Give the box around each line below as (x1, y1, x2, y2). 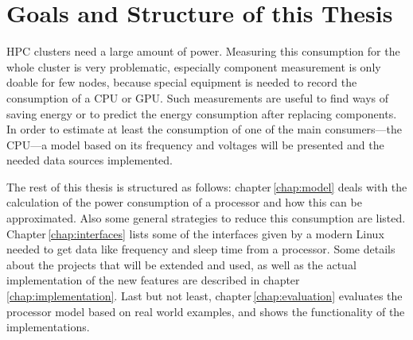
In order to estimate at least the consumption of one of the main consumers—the (6, 121, 403, 137)
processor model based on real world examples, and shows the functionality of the (6, 303, 405, 319)
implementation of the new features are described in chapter (6, 272, 300, 288)
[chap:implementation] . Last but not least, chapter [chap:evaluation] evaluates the (6, 288, 403, 304)
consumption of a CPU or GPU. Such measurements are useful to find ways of (6, 89, 389, 106)
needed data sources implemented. (6, 152, 173, 168)
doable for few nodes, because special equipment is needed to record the (6, 74, 357, 91)
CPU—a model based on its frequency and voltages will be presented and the (6, 136, 384, 153)
